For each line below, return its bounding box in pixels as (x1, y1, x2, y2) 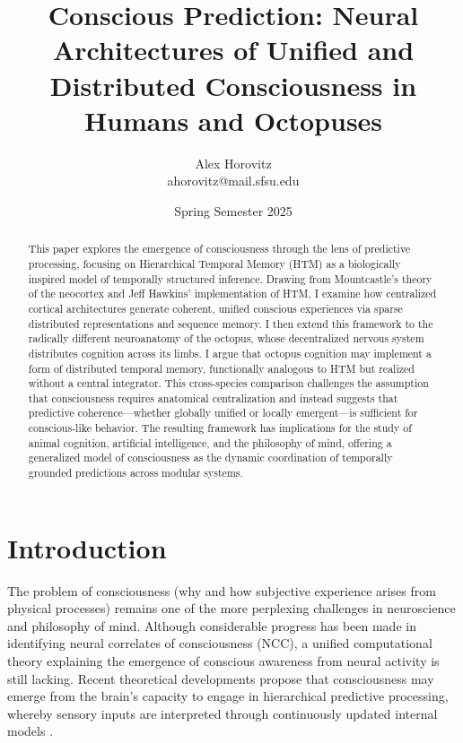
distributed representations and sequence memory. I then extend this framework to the (28, 315, 433, 331)
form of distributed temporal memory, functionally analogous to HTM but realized (28, 360, 415, 376)
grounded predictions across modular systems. (28, 465, 243, 480)
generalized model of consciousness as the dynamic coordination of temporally (28, 450, 393, 465)
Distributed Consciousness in (49, 66, 417, 103)
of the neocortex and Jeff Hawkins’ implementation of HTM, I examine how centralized (28, 286, 437, 301)
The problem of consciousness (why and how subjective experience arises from (7, 581, 436, 600)
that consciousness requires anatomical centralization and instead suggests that (28, 390, 398, 405)
